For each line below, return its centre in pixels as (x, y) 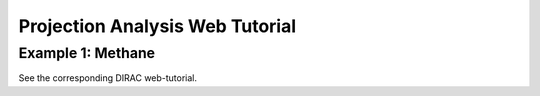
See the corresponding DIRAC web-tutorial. (108, 78)
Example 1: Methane (86, 53)
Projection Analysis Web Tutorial (157, 26)
